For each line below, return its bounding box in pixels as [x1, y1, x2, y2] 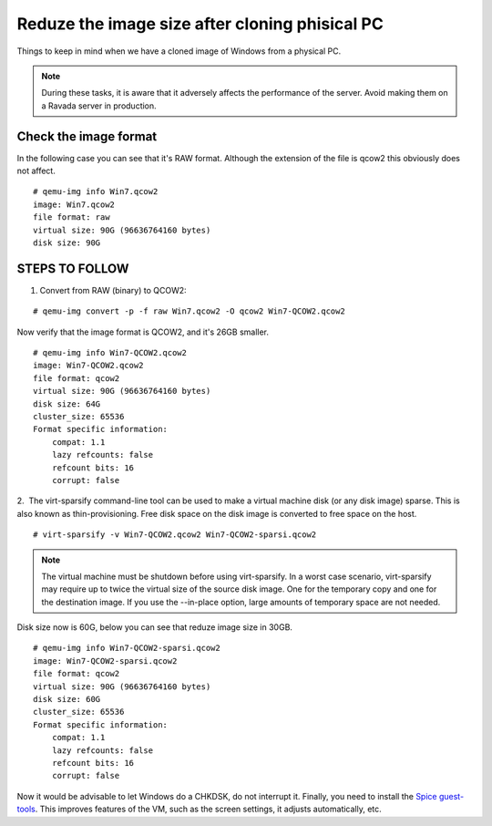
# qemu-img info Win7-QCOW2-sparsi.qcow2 [33, 643, 220, 654]
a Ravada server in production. [41, 100, 157, 111]
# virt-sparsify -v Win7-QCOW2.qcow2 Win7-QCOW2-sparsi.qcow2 [33, 530, 317, 540]
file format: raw [33, 212, 110, 222]
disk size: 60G [33, 694, 101, 705]
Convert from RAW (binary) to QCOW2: [39, 284, 187, 295]
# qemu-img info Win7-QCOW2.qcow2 [33, 347, 187, 358]
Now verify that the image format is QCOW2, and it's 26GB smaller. [16, 326, 269, 337]
